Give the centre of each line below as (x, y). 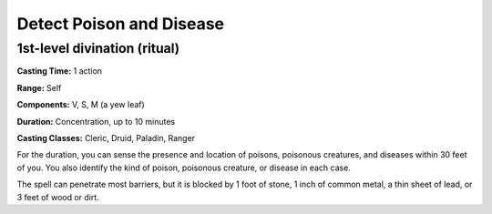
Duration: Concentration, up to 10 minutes (96, 121)
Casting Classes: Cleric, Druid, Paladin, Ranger (106, 138)
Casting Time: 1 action (60, 71)
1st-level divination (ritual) (98, 48)
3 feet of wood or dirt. (58, 197)
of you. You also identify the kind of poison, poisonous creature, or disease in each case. (184, 168)
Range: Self (39, 87)
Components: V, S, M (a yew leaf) (81, 105)
